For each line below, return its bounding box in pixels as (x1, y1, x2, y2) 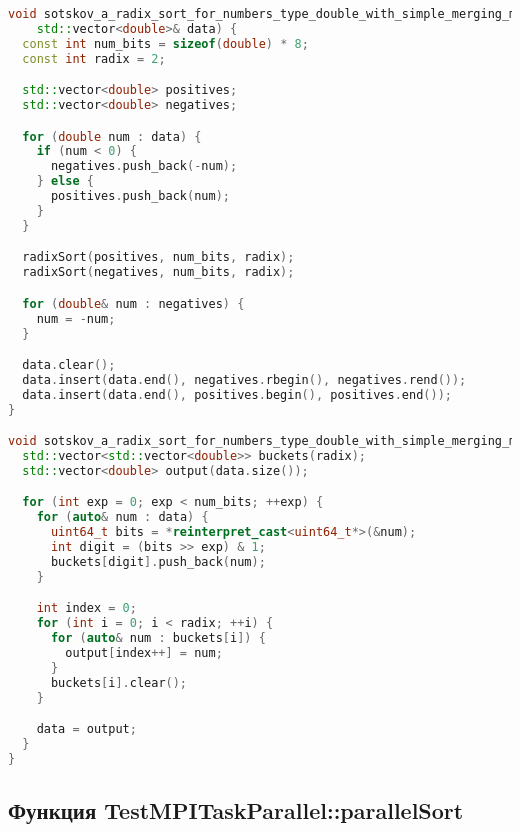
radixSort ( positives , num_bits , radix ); (22, 250, 295, 265)
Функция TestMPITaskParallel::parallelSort (8, 795, 464, 826)
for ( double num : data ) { (22, 129, 202, 144)
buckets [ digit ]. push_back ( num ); (50, 554, 266, 569)
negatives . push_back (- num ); (50, 159, 238, 174)
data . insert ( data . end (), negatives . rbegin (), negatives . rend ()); (22, 372, 467, 387)
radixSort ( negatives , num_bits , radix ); (22, 265, 295, 280)
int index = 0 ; (36, 601, 137, 616)
